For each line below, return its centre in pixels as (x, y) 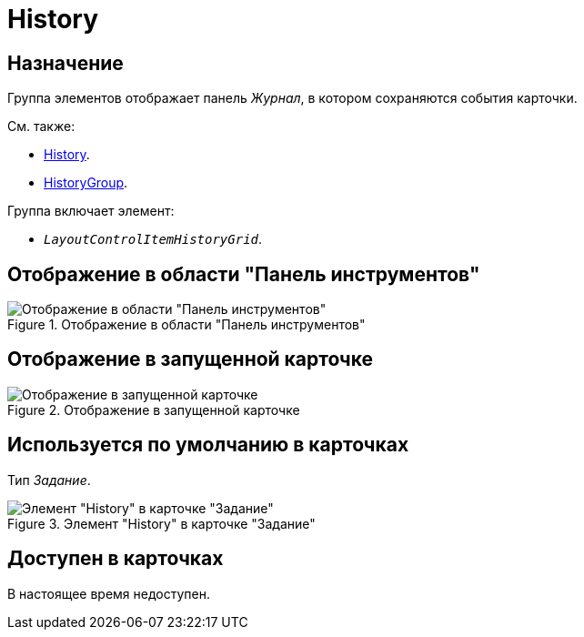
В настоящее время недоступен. (109, 593)
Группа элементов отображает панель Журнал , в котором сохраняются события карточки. (292, 98)
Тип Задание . (49, 480)
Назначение (65, 63)
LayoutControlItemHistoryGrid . (153, 239)
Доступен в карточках (116, 559)
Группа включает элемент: (91, 211)
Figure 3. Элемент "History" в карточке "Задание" (161, 523)
